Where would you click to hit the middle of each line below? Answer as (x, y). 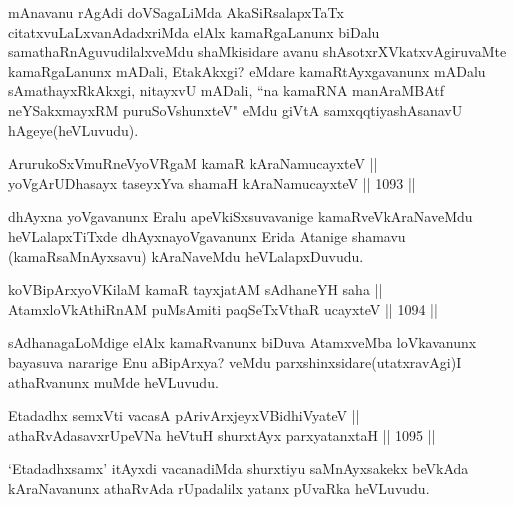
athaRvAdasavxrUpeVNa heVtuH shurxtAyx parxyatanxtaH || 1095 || (222, 434)
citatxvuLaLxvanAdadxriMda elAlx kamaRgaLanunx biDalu (194, 31)
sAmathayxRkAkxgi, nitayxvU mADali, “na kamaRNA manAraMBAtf (226, 90)
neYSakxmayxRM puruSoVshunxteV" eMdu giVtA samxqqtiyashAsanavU (235, 109)
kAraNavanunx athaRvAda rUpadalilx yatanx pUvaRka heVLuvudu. (219, 487)
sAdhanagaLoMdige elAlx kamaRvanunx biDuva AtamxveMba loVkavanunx (242, 342)
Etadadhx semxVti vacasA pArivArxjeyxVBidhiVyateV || (184, 415)
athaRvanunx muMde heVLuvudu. (113, 381)
